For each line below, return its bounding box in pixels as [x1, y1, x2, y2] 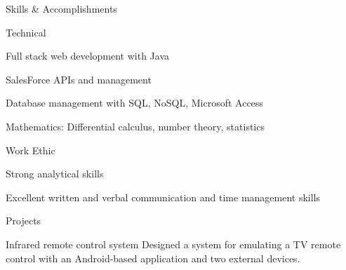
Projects [6, 213, 41, 228]
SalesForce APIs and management [6, 72, 152, 86]
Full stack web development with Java [6, 48, 170, 63]
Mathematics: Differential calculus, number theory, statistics [6, 119, 265, 133]
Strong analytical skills [6, 166, 104, 181]
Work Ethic [6, 142, 55, 157]
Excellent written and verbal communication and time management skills [6, 189, 321, 204]
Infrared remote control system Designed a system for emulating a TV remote [6, 236, 341, 251]
